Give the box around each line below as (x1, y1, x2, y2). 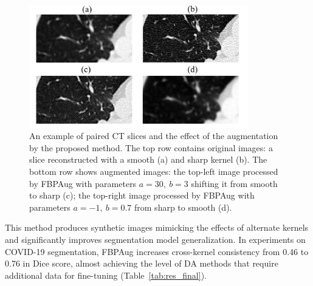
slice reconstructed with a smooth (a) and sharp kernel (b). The (29, 153, 267, 166)
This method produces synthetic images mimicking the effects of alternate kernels (5, 221, 309, 234)
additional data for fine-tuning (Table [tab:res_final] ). (5, 268, 207, 281)
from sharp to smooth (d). (134, 200, 232, 213)
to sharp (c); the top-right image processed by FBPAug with (29, 189, 255, 202)
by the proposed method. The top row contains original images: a (29, 141, 273, 154)
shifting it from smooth (191, 177, 278, 189)
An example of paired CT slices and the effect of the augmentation (29, 129, 278, 142)
